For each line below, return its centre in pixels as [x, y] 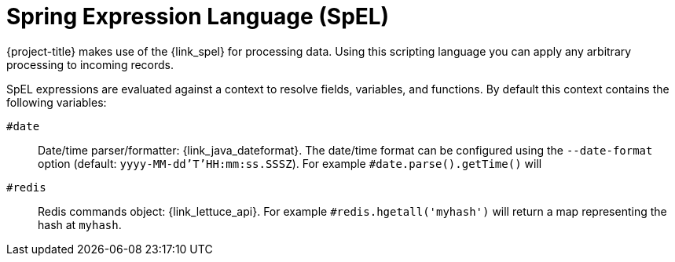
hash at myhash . [80, 224]
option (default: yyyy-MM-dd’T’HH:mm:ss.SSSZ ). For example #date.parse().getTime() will [290, 163]
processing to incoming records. [90, 64]
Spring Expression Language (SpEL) [198, 16]
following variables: [57, 102]
